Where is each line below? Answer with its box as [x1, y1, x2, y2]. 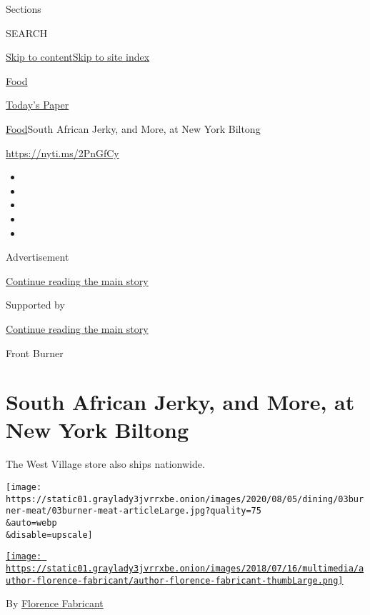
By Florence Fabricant [6, 596, 104, 611]
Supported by [6, 297, 65, 312]
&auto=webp [6, 517, 57, 528]
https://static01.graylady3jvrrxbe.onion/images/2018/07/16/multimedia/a [6, 563, 364, 574]
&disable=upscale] [6, 529, 93, 540]
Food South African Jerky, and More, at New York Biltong [6, 121, 261, 136]
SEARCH [6, 25, 48, 40]
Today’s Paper [6, 97, 69, 112]
